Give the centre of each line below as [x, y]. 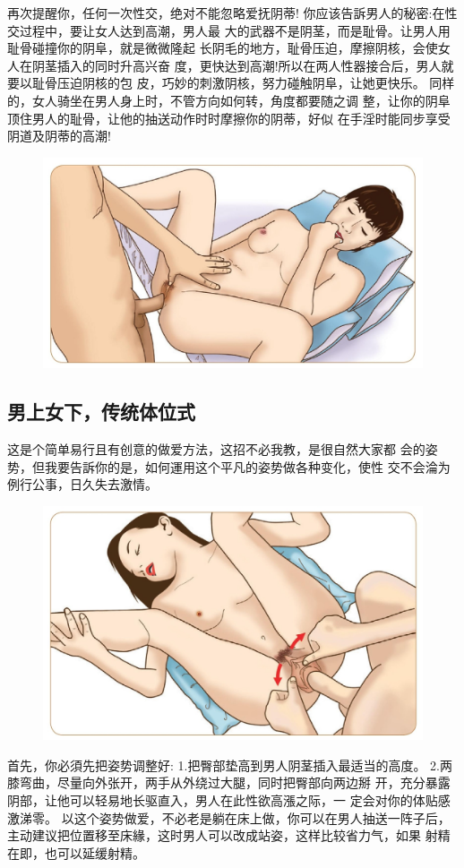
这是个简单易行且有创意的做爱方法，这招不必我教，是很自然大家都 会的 [216, 449]
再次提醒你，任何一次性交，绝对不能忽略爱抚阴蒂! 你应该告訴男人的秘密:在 [226, 13]
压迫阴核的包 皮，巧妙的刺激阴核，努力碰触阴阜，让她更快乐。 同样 [256, 83]
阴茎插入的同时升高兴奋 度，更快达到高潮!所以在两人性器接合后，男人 [236, 65]
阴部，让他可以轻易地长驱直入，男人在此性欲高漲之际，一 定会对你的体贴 [223, 799]
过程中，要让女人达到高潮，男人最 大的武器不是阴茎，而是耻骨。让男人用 [235, 30]
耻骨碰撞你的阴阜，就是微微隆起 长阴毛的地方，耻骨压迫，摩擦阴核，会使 [223, 48]
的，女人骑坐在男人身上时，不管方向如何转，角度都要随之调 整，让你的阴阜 [229, 100]
